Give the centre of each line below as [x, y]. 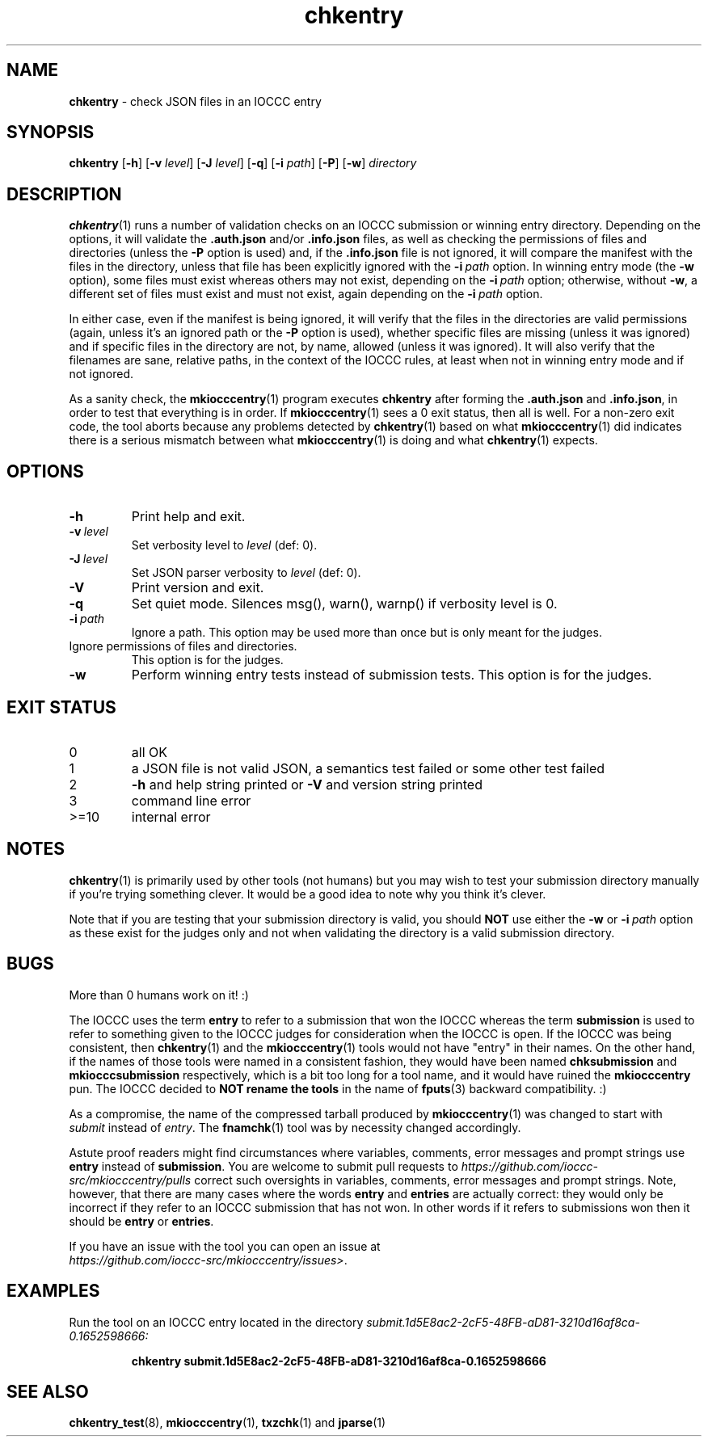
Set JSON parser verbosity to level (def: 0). [246, 573]
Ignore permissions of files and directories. [183, 646]
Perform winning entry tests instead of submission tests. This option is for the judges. [392, 675]
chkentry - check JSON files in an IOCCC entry [195, 101]
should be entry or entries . [141, 1221]
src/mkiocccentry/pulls [130, 1180]
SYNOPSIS [51, 133]
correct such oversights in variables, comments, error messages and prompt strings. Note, [435, 1180]
